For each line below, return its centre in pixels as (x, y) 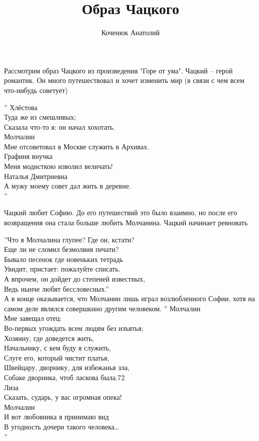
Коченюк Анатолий (131, 32)
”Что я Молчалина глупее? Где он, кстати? (69, 239)
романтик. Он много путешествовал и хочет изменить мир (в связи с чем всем (124, 80)
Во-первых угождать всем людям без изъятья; (74, 328)
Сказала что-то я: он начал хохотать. (60, 126)
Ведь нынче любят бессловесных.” (56, 288)
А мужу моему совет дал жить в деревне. (68, 186)
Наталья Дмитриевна (36, 176)
